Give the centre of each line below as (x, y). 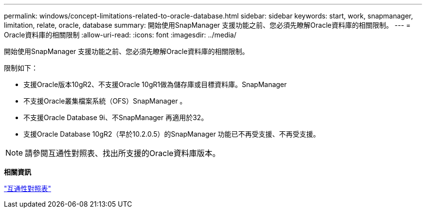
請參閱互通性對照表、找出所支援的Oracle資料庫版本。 (123, 153)
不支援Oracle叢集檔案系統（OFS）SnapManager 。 (105, 101)
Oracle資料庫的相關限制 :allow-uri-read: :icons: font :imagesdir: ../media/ (120, 35)
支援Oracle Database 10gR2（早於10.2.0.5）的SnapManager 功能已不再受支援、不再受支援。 (172, 134)
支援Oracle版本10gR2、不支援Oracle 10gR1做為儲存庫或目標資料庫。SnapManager (155, 84)
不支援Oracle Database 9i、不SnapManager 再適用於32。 (116, 117)
